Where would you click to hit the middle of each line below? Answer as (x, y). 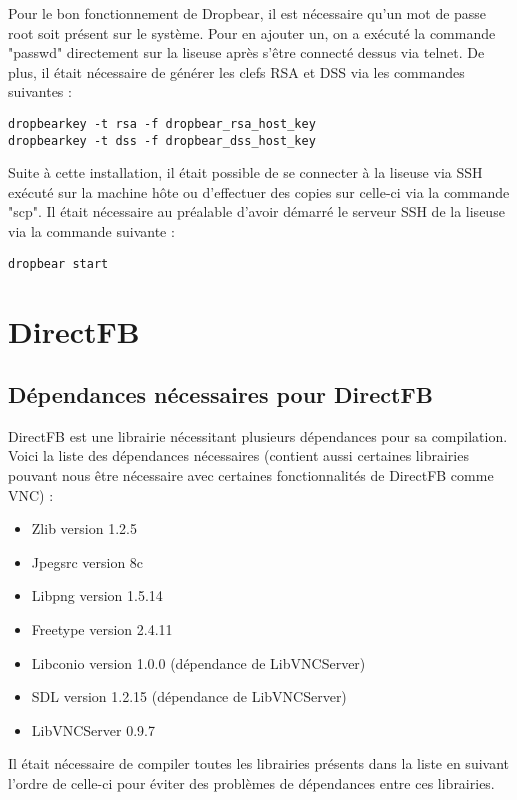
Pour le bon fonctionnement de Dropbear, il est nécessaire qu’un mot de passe (247, 13)
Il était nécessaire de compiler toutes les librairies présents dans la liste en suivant (259, 763)
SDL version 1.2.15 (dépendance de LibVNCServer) (189, 696)
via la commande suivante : (91, 231)
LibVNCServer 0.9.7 (93, 729)
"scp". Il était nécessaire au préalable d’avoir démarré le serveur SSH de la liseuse (256, 211)
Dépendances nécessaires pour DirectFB (220, 394)
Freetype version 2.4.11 (102, 629)
